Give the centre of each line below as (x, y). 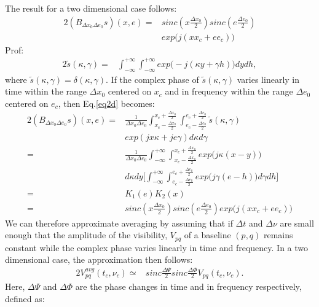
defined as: (25, 298)
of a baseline (207, 235)
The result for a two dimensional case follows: (91, 8)
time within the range (46, 91)
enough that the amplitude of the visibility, (86, 235)
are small (297, 223)
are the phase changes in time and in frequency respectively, (188, 286)
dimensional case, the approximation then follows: (99, 259)
